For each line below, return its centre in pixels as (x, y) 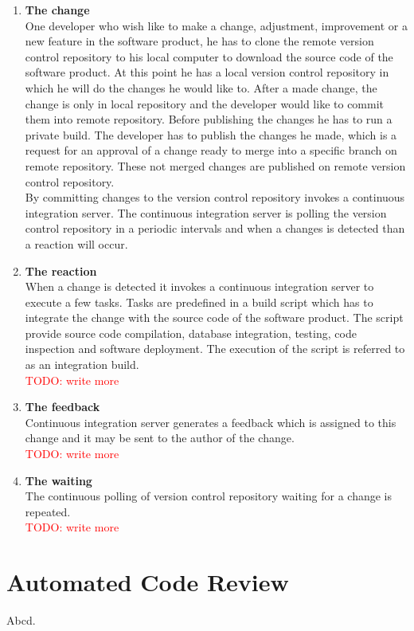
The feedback (62, 407)
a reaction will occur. (76, 243)
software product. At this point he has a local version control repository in (207, 72)
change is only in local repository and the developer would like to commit (205, 103)
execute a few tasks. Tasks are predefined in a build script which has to (199, 302)
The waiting (59, 480)
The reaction (61, 270)
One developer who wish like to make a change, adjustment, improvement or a (216, 25)
